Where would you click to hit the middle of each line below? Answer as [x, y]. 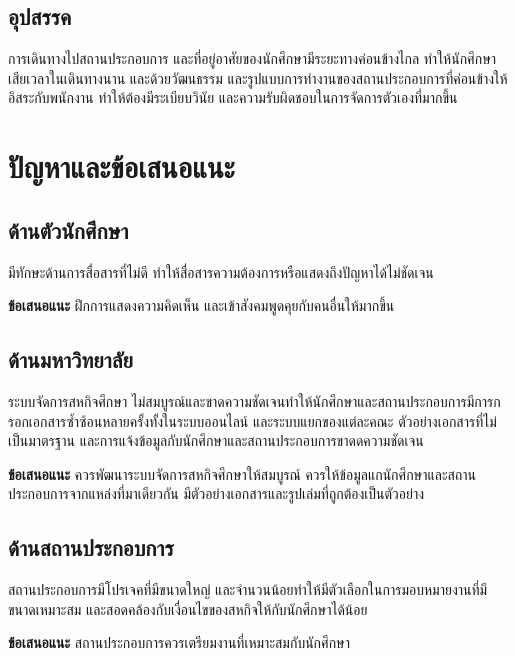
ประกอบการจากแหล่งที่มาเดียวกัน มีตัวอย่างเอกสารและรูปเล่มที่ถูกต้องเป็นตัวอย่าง [216, 493]
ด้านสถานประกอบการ [91, 547]
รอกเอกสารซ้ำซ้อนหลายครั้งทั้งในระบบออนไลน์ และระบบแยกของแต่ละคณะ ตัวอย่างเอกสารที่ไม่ [252, 420]
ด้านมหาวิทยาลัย [70, 359]
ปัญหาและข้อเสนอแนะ [121, 166]
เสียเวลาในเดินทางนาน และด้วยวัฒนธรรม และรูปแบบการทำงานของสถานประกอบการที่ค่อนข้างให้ [258, 77]
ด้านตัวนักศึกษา [68, 229]
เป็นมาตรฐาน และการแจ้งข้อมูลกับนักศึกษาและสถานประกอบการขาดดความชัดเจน [216, 440]
